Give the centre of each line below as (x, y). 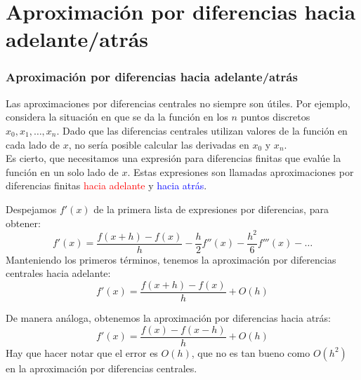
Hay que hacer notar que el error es (82, 352)
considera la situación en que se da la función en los (117, 117)
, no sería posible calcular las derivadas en (159, 144)
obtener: (23, 223)
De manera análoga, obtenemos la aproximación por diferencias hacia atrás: (169, 317)
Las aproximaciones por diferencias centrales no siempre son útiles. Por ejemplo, (178, 103)
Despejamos (31, 209)
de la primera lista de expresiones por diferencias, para (211, 209)
